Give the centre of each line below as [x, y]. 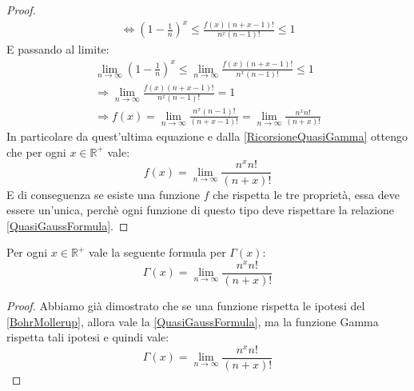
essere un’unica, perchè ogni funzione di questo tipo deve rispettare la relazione [201, 210]
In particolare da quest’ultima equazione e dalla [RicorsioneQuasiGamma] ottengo [207, 136]
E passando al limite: [58, 49]
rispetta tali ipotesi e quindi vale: [88, 337]
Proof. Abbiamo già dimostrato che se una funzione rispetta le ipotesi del [186, 306]
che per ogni [36, 152]
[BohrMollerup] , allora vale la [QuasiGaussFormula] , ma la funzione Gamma [193, 321]
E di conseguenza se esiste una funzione [103, 194]
